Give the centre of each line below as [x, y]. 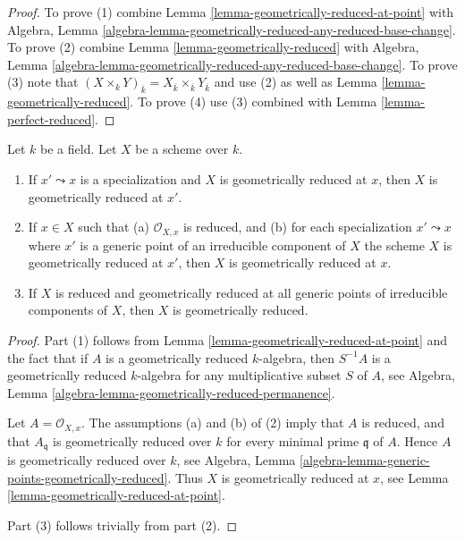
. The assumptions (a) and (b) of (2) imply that [212, 423]
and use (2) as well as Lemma [296, 82]
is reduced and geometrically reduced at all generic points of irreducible [252, 292]
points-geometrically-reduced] [88, 477]
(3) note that [43, 82]
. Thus [185, 477]
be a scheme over [182, 149]
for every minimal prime [293, 440]
